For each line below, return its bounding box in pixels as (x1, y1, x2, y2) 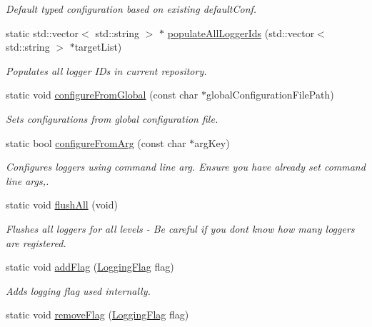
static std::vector (6, 25, 79, 40)
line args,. (6, 173, 49, 188)
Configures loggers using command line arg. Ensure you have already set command (6, 159, 366, 174)
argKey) (194, 135, 230, 150)
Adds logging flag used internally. (6, 283, 151, 298)
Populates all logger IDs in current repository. (6, 63, 207, 78)
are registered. (6, 235, 66, 250)
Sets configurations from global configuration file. (6, 111, 218, 126)
